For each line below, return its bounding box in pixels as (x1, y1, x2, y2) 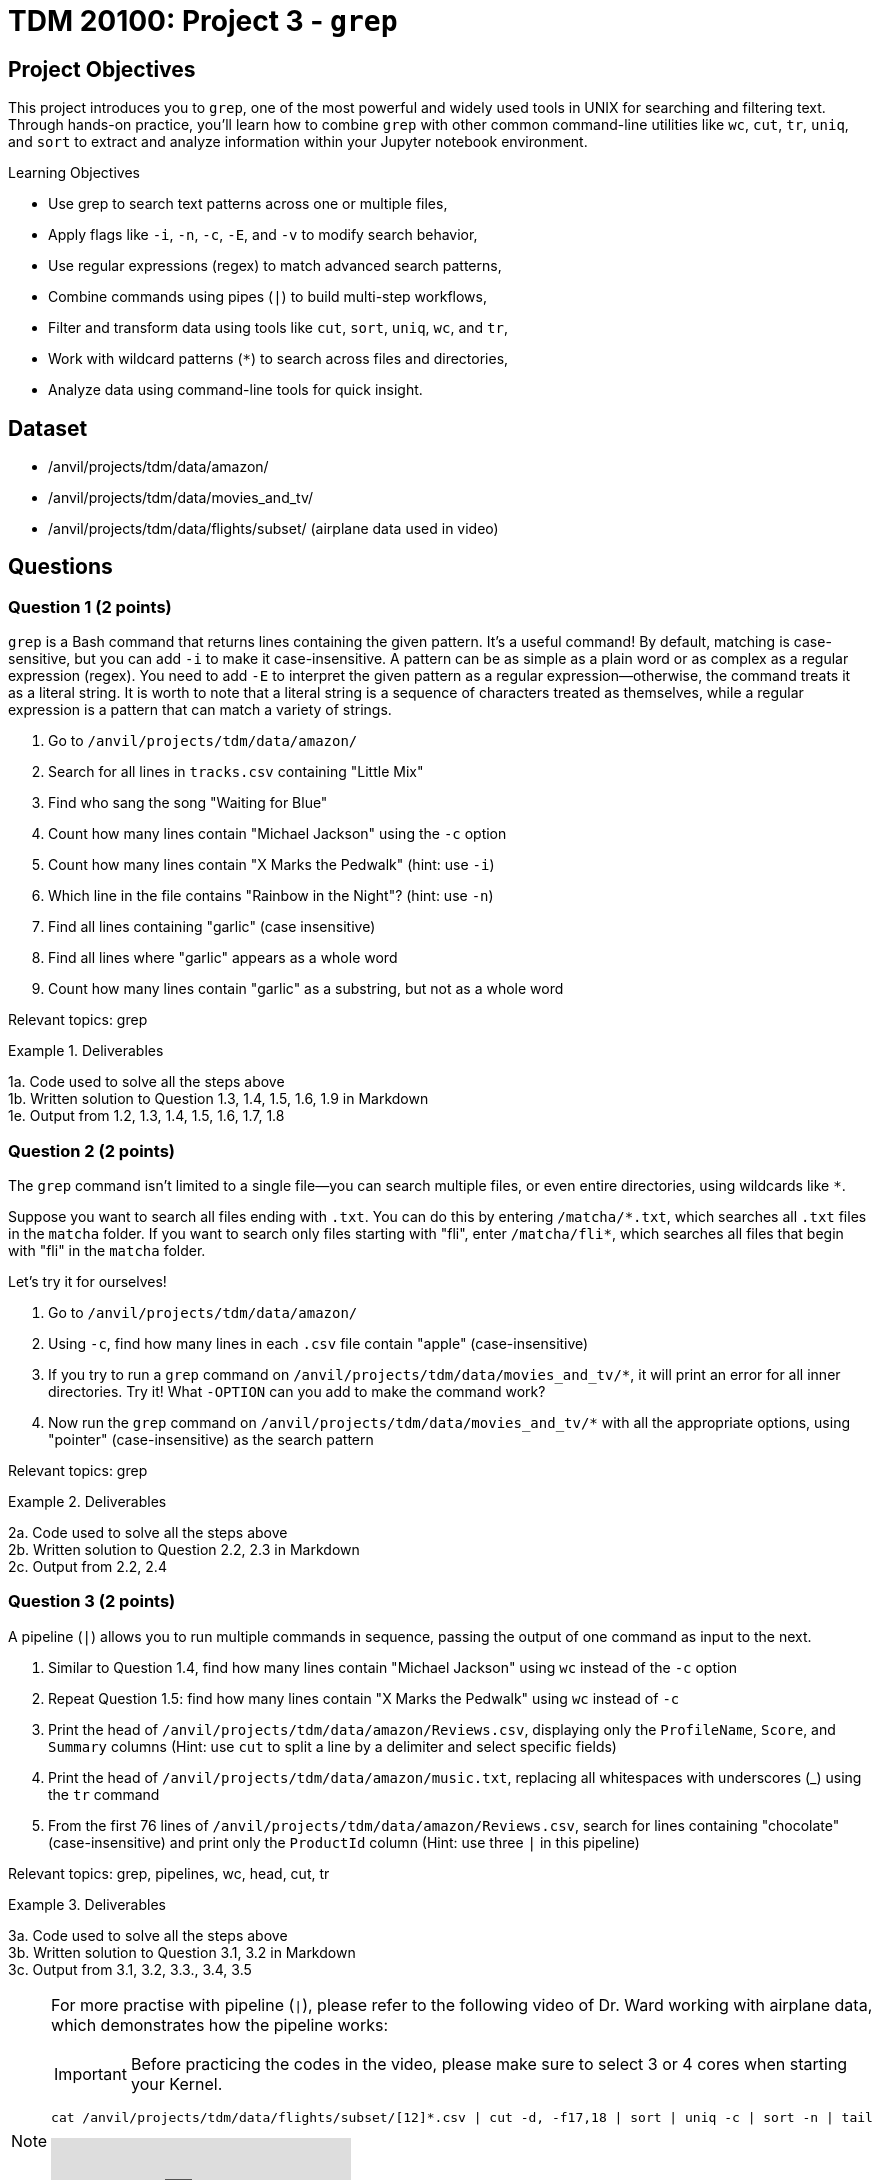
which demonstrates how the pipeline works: (51, 2014, 389, 2035)
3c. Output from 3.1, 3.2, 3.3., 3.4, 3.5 (8, 1960, 252, 1978)
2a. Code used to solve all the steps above (8, 1523, 288, 1541)
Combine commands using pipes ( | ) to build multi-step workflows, (48, 288, 487, 306)
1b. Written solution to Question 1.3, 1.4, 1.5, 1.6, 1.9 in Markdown (8, 1090, 429, 1108)
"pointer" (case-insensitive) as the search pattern (48, 1430, 374, 1448)
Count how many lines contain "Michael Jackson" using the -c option (48, 825, 507, 843)
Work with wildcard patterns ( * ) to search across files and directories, (48, 350, 509, 368)
